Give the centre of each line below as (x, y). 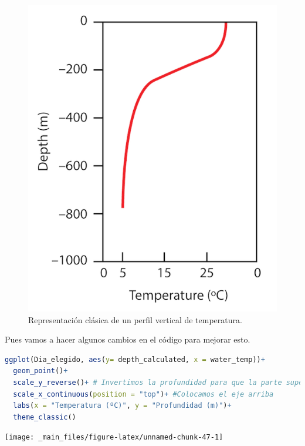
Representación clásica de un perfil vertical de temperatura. (135, 319)
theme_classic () (45, 417)
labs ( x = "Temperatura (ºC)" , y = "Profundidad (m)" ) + (122, 406)
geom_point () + (40, 371)
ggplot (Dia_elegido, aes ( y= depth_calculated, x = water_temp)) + (135, 359)
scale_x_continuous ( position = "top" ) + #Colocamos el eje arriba (143, 394)
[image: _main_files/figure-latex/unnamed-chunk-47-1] (114, 437)
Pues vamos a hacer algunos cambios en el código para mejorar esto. (128, 339)
